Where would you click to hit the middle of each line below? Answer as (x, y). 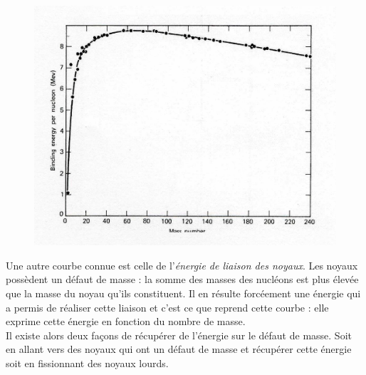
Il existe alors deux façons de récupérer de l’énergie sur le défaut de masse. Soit (179, 335)
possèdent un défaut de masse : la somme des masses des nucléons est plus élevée (182, 279)
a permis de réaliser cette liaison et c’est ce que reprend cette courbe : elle (167, 307)
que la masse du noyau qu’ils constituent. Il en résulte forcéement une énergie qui (183, 293)
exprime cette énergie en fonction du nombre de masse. (126, 321)
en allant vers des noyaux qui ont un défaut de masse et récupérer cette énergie (179, 349)
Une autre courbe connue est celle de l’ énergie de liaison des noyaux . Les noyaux (182, 265)
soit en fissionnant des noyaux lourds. (87, 363)
